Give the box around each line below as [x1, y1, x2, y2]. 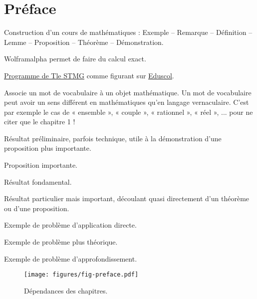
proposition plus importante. [4, 143, 91, 153]
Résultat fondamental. [4, 176, 72, 187]
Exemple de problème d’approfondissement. [4, 253, 137, 264]
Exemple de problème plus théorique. [4, 237, 118, 247]
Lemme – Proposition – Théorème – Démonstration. [4, 36, 164, 47]
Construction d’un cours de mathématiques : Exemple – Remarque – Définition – [4, 27, 253, 37]
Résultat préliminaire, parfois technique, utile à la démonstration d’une [4, 133, 222, 143]
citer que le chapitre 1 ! [4, 116, 75, 127]
